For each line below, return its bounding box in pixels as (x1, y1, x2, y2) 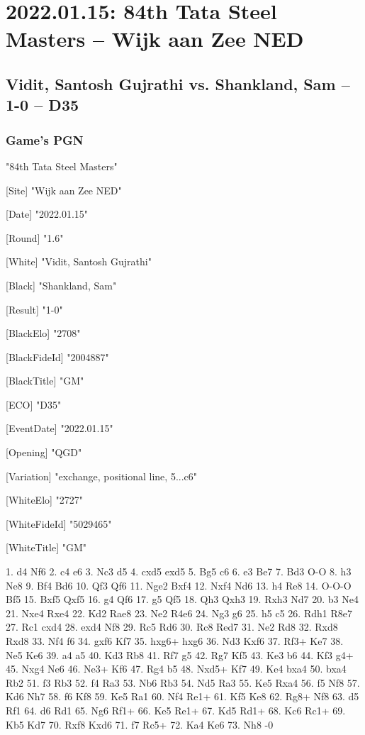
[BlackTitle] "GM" (6, 373, 84, 388)
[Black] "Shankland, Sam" (6, 277, 117, 292)
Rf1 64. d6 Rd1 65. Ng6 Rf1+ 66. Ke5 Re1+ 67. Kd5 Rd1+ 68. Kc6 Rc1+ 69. (6, 702, 346, 717)
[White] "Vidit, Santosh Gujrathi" (6, 254, 152, 269)
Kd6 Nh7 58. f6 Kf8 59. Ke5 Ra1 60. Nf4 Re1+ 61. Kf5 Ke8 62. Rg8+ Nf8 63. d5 (6, 689, 359, 704)
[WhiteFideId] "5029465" (6, 516, 112, 531)
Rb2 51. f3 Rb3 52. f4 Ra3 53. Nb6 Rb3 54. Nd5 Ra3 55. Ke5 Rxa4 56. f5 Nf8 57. (6, 675, 360, 690)
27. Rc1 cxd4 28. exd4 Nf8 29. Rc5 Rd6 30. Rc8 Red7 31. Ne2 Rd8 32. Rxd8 (6, 619, 338, 634)
